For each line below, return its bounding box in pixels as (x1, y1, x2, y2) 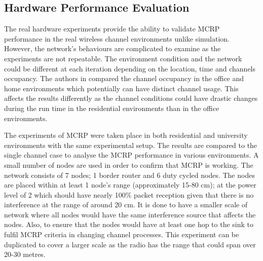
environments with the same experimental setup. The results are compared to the (4, 139, 257, 150)
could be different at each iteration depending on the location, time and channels (4, 63, 256, 73)
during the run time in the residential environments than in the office (4, 102, 219, 113)
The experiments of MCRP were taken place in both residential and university (4, 130, 248, 140)
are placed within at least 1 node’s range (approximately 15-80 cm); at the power (4, 179, 256, 190)
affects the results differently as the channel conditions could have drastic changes (4, 93, 258, 103)
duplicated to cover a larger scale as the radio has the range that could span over (4, 239, 256, 249)
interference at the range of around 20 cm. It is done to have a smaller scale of (4, 199, 248, 210)
